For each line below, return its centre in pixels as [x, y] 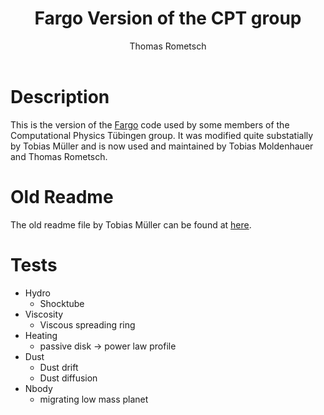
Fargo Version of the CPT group [168, 18]
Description [60, 96]
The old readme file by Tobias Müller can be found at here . [131, 224]
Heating [41, 335]
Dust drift [59, 367]
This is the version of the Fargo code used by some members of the [150, 124]
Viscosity [44, 314]
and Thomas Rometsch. [59, 156]
